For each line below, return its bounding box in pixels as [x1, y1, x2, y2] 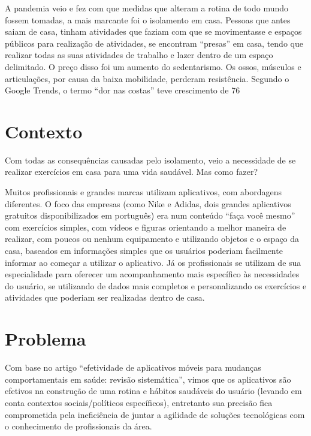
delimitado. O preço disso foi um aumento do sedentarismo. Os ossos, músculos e [5, 60, 301, 72]
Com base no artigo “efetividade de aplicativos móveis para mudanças [5, 361, 261, 374]
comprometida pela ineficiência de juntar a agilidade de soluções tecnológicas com [5, 408, 305, 420]
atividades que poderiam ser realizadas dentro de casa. [5, 291, 205, 304]
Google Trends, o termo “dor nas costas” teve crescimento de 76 [5, 84, 240, 96]
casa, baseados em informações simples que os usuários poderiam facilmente [5, 244, 283, 257]
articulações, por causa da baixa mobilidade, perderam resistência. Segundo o [5, 72, 289, 84]
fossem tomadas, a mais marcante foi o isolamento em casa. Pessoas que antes [5, 13, 291, 26]
